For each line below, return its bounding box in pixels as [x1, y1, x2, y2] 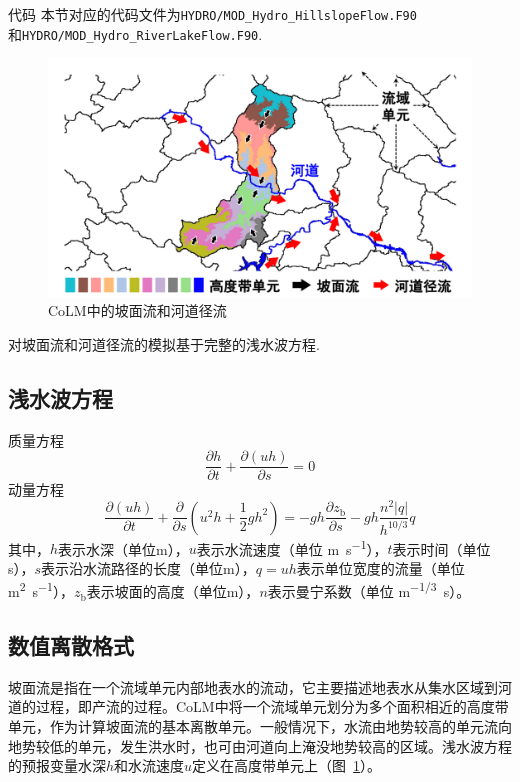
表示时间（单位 [392, 538, 491, 559]
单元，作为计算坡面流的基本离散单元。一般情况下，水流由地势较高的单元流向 [8, 716, 512, 737]
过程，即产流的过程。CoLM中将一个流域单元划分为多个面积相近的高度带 [35, 696, 509, 717]
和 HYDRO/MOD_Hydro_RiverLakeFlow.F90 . [8, 23, 263, 44]
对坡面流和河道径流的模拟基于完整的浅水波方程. [8, 334, 320, 354]
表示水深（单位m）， [58, 538, 189, 559]
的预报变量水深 [8, 755, 106, 776]
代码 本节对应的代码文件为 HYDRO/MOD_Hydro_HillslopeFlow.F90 [8, 4, 417, 24]
